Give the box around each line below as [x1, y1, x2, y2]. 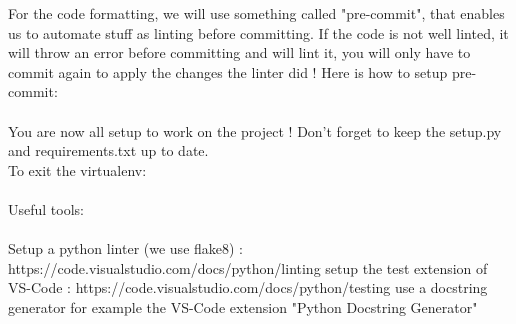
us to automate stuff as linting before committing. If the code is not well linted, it [8, 22, 509, 43]
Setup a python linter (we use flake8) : [8, 238, 244, 259]
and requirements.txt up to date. [8, 140, 209, 161]
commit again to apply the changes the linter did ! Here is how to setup [8, 61, 448, 82]
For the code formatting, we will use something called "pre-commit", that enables [8, 3, 505, 23]
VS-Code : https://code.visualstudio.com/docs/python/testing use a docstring [8, 277, 488, 298]
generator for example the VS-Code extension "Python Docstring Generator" [8, 296, 478, 317]
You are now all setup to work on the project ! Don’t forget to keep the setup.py [8, 120, 502, 141]
